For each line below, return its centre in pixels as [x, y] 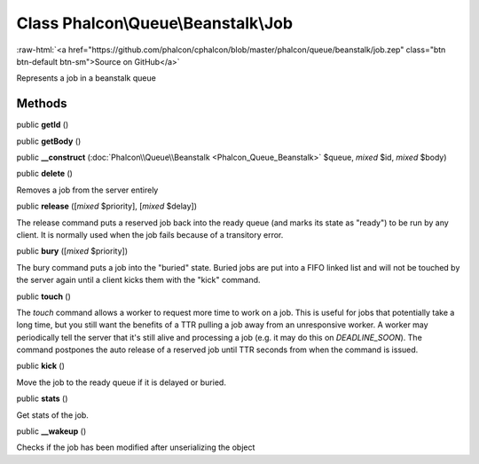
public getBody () [49, 141]
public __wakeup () [51, 431]
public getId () [43, 125]
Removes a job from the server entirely [87, 190]
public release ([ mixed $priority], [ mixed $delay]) [107, 206]
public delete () [44, 174]
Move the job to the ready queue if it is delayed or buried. [121, 382]
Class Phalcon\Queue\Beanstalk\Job [154, 23]
